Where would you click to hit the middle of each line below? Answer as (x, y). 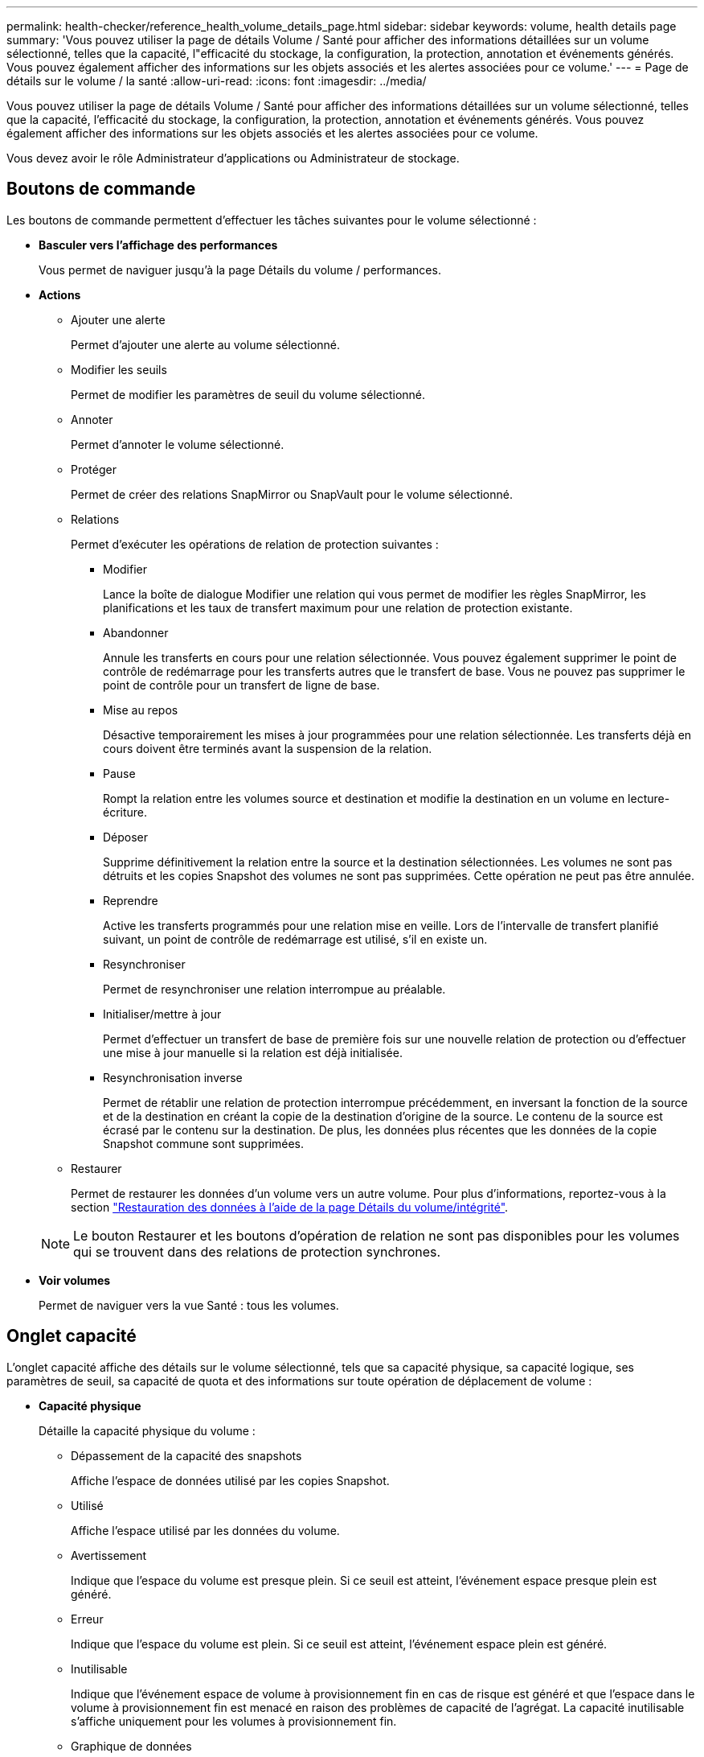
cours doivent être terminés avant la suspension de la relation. (268, 748)
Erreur (87, 1619)
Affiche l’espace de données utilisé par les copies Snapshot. (230, 1480)
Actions (60, 294)
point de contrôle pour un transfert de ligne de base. (241, 685)
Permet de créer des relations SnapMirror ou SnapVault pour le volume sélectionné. (292, 494)
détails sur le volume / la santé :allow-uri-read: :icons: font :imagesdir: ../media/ (217, 81)
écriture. (125, 812)
